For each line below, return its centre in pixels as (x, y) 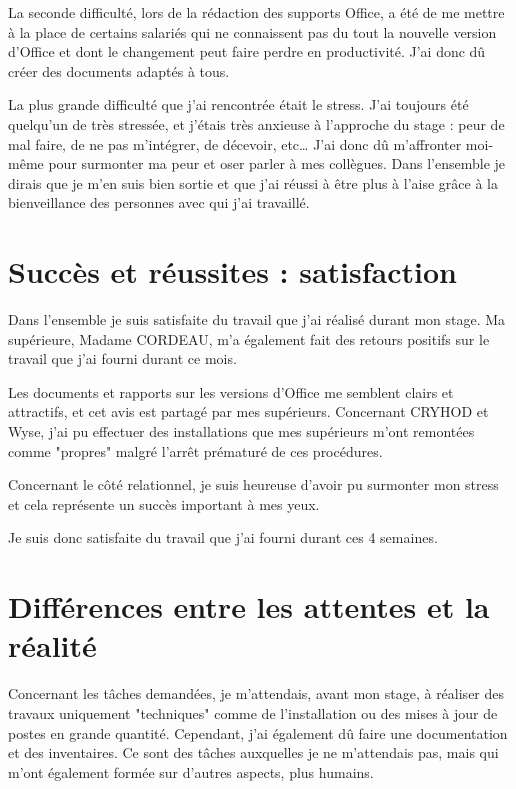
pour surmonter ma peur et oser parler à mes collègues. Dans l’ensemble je (277, 163)
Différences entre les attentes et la (249, 606)
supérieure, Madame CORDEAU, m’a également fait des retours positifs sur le (249, 338)
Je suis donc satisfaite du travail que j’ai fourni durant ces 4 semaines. (223, 537)
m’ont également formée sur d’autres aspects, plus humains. (191, 771)
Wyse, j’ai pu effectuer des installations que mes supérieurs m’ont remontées (241, 431)
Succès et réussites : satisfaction (232, 271)
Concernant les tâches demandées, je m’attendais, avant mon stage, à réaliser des (256, 693)
